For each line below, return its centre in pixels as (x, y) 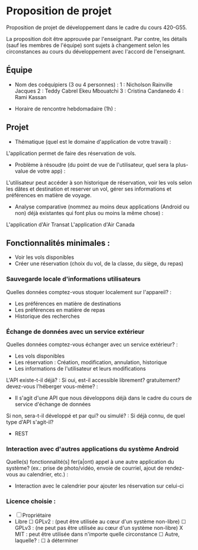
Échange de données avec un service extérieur (75, 331)
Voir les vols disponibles (44, 257)
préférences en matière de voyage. (49, 195)
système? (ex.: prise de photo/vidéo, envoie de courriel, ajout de (85, 468)
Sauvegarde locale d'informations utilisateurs (74, 279)
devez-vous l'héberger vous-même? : (52, 386)
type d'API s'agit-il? (30, 422)
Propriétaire (37, 515)
